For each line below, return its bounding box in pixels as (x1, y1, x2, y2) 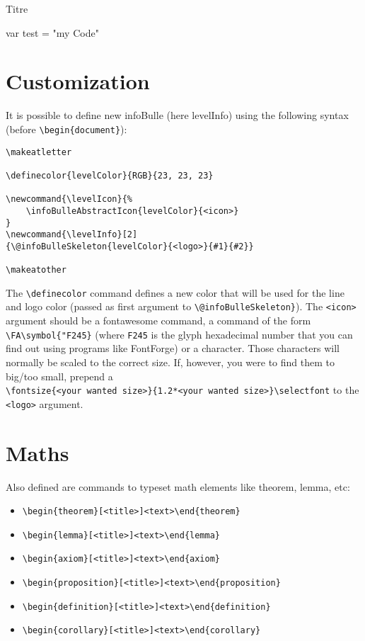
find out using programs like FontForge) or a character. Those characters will (6, 341, 340, 356)
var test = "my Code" (6, 25, 99, 40)
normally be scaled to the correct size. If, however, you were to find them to (6, 354, 335, 369)
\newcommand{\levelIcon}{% (6, 194, 132, 205)
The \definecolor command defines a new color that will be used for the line (6, 285, 344, 300)
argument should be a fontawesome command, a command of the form (6, 313, 311, 328)
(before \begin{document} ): (6, 121, 127, 136)
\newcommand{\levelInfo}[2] (6, 229, 138, 240)
